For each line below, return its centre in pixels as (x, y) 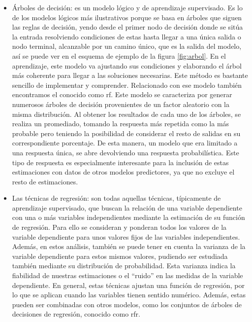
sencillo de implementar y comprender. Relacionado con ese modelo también (127, 85)
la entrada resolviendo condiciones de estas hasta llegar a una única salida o (126, 36)
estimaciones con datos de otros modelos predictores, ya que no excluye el (123, 172)
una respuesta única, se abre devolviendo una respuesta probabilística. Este (126, 152)
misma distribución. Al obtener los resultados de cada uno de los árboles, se (126, 114)
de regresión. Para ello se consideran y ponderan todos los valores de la (119, 227)
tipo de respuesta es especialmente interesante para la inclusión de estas (120, 162)
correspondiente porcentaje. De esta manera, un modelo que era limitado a (125, 143)
